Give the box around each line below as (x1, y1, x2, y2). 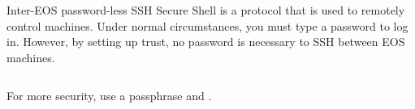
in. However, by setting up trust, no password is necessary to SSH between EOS (6, 33, 405, 50)
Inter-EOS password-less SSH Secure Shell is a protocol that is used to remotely (6, 2, 405, 18)
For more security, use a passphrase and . (6, 87, 212, 104)
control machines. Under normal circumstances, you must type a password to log (6, 17, 409, 34)
